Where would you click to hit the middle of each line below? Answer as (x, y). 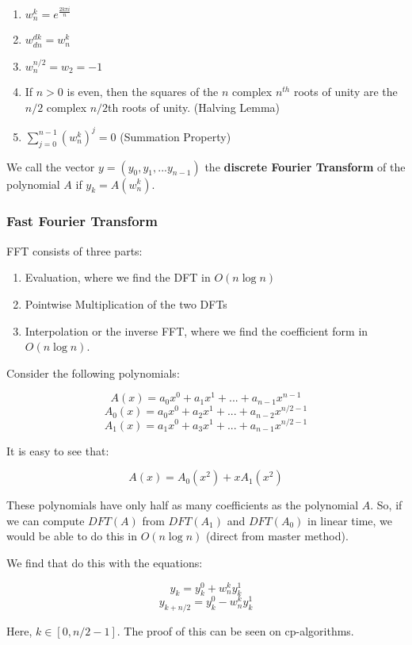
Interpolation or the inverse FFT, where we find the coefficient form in (196, 330)
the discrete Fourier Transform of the (305, 166)
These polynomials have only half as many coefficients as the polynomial (183, 505)
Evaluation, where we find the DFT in (118, 277)
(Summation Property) (175, 136)
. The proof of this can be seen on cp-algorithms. (235, 631)
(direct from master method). (277, 536)
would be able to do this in (72, 536)
